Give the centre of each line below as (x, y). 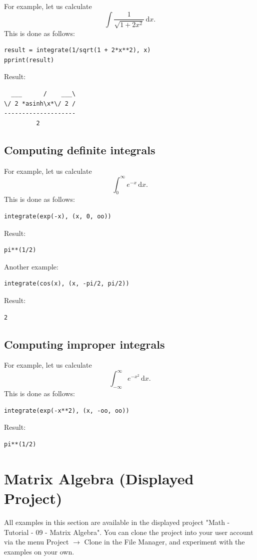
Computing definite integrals (80, 150)
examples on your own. (39, 551)
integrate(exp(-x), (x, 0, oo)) (58, 217)
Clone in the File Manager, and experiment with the (164, 542)
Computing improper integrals (84, 344)
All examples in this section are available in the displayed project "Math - (117, 522)
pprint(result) (29, 60)
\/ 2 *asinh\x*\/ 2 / (40, 103)
